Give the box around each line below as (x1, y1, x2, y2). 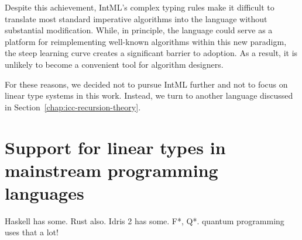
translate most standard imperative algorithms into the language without (5, 12, 267, 25)
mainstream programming (5, 158, 218, 182)
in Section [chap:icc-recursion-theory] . (5, 100, 141, 113)
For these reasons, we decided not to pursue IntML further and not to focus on (5, 78, 288, 90)
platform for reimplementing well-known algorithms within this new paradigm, (5, 35, 287, 47)
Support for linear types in (5, 135, 226, 159)
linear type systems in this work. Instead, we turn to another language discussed (5, 89, 293, 102)
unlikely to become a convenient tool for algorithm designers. (5, 58, 224, 70)
